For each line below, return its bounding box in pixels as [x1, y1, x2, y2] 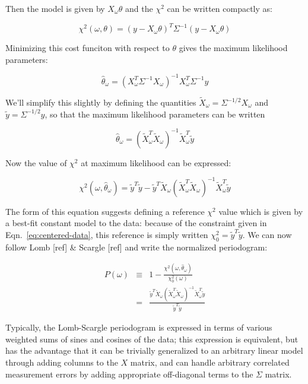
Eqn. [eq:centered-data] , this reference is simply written [5, 228, 208, 240]
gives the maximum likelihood [179, 42, 288, 54]
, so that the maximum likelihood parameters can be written [45, 107, 265, 120]
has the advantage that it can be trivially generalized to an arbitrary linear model [5, 344, 303, 357]
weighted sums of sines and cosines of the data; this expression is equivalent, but [5, 332, 299, 345]
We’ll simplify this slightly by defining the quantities [5, 96, 196, 108]
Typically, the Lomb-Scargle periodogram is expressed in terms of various [5, 321, 272, 334]
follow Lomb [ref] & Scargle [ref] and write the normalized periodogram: [5, 240, 268, 253]
